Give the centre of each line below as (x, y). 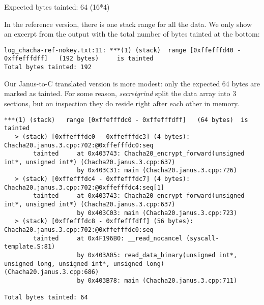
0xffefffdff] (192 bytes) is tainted (79, 59)
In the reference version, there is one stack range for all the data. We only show (128, 24)
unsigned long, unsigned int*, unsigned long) (84, 264)
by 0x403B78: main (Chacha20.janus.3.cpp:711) (157, 281)
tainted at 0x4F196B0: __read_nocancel (108, 238)
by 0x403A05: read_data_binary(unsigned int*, (157, 255)
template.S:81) (30, 247)
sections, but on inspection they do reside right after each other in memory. (122, 103)
